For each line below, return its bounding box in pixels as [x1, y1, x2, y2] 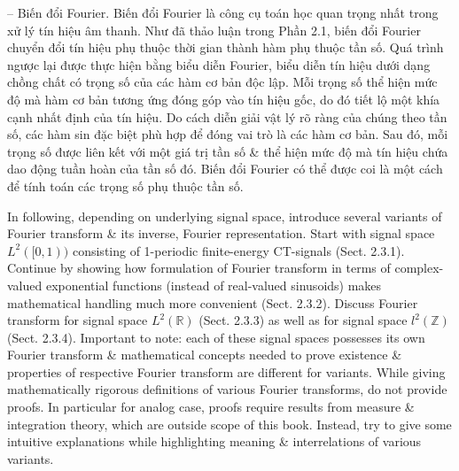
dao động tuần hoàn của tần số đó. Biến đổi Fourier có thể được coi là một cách [7, 159, 443, 178]
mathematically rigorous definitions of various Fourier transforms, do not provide [7, 380, 447, 398]
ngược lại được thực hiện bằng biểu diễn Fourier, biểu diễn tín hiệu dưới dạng [7, 55, 431, 73]
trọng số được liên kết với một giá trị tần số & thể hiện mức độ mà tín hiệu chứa [7, 142, 448, 160]
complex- [394, 259, 444, 277]
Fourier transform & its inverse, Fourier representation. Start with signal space [7, 224, 435, 243]
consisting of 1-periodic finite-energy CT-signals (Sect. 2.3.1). [72, 241, 405, 259]
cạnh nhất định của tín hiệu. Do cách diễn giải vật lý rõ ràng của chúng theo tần [7, 107, 447, 126]
